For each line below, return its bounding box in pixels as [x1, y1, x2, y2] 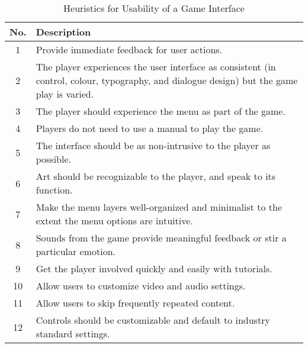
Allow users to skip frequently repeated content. [36, 296, 235, 310]
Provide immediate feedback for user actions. [36, 43, 223, 56]
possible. [36, 152, 72, 166]
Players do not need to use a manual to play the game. [36, 121, 264, 135]
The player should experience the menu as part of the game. [36, 104, 285, 118]
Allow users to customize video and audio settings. [36, 279, 246, 292]
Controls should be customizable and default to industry [36, 313, 270, 327]
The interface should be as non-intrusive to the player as [36, 138, 271, 152]
